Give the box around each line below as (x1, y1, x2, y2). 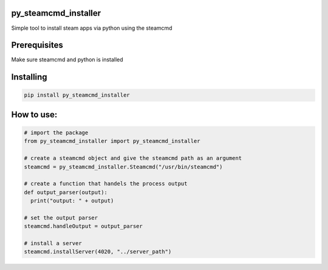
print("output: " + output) (30, 198, 114, 204)
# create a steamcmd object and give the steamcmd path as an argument (24, 155, 242, 162)
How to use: (11, 109, 58, 120)
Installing (11, 72, 48, 82)
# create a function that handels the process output (24, 180, 188, 187)
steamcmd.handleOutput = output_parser (24, 223, 143, 230)
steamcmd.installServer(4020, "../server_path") (24, 248, 172, 255)
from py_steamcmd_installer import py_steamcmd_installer (24, 137, 200, 145)
